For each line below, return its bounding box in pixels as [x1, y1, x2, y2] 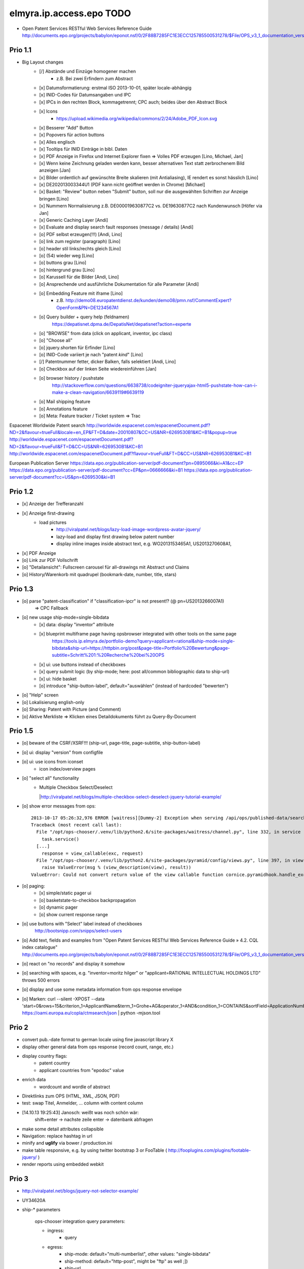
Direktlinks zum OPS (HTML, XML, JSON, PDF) [22, 1093, 120, 1099]
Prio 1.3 [9, 584, 33, 593]
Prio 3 [9, 1175, 29, 1183]
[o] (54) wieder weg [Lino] [39, 253, 94, 258]
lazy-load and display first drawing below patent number [56, 533, 174, 540]
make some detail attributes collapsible [22, 1126, 104, 1132]
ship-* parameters [22, 1207, 61, 1213]
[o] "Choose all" [39, 338, 73, 344]
